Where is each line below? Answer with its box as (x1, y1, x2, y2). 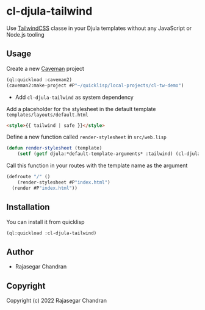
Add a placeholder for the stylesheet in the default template (6, 105, 156, 112)
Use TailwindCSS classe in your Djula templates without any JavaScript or (6, 24, 192, 32)
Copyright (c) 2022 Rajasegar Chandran (6, 297, 107, 305)
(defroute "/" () (6, 174, 51, 180)
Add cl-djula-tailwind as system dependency (15, 93, 134, 101)
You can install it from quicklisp (6, 218, 85, 225)
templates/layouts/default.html (6, 112, 88, 118)
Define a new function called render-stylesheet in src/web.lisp (6, 133, 167, 141)
